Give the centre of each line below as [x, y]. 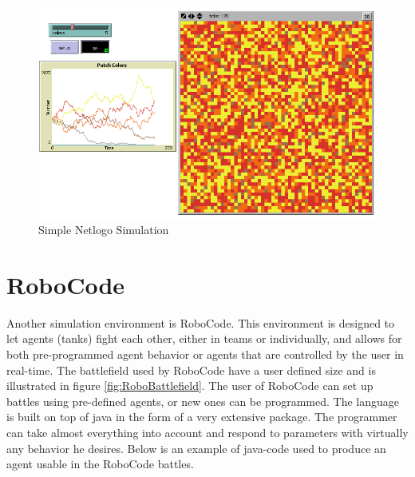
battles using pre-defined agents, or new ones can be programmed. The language [203, 401]
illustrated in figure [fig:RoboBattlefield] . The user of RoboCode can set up [190, 386]
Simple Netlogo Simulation [104, 230]
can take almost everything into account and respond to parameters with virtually [207, 432]
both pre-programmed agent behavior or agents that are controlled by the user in [205, 354]
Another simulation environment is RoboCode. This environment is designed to [201, 322]
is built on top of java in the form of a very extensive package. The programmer [202, 417]
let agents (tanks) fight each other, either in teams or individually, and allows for [204, 338]
